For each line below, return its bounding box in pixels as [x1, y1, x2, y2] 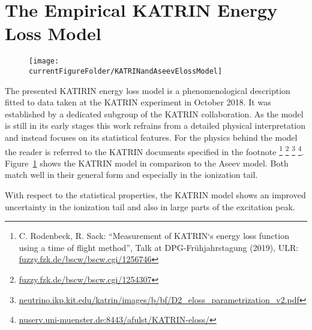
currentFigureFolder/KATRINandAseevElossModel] [29, 66, 223, 75]
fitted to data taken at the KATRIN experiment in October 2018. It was [5, 96, 271, 108]
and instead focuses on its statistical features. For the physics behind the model [5, 131, 298, 143]
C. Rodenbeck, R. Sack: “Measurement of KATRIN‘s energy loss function [19, 229, 289, 242]
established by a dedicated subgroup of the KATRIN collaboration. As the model [5, 107, 304, 120]
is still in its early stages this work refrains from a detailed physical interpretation [5, 119, 306, 132]
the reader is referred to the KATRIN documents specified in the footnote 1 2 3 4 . [5, 143, 304, 158]
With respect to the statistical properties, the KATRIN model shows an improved [5, 189, 306, 201]
